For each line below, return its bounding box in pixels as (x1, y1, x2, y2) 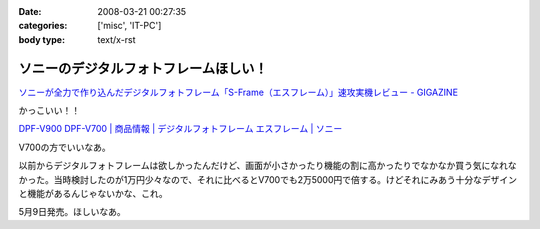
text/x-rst (97, 33, 136, 45)
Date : (18, 6, 42, 17)
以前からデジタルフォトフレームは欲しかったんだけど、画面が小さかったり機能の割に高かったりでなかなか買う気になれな (18, 160, 517, 172)
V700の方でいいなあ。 (18, 141, 112, 153)
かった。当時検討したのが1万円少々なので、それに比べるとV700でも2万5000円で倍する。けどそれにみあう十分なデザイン (18, 173, 518, 185)
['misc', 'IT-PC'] (97, 20, 162, 32)
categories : (18, 20, 68, 32)
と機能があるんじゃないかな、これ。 (18, 188, 169, 200)
